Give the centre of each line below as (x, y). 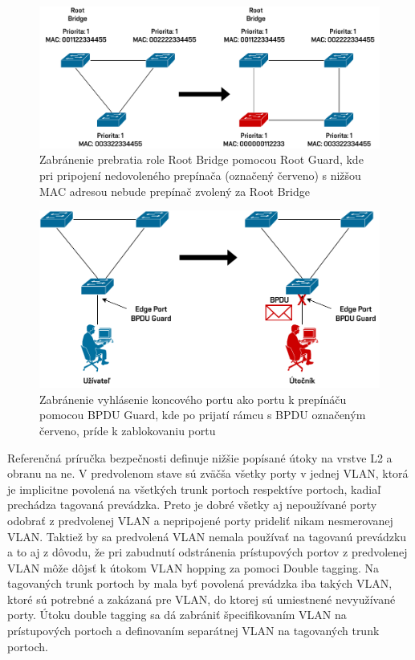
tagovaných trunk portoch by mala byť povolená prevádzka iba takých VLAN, (200, 583)
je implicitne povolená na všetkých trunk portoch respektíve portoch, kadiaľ (194, 489)
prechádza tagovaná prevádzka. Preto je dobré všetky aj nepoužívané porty (192, 505)
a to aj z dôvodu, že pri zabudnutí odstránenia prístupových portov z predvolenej (207, 552)
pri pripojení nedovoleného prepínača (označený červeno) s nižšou (200, 175)
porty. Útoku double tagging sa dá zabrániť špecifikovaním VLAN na (177, 615)
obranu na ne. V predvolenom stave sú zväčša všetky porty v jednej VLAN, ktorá (208, 473)
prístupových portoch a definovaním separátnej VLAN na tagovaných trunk (193, 631)
